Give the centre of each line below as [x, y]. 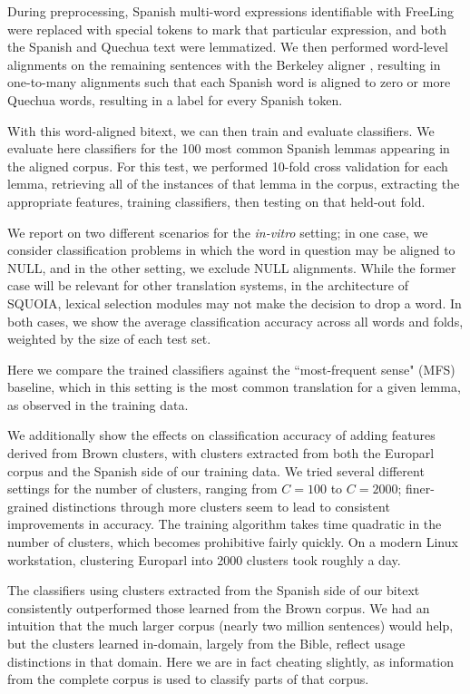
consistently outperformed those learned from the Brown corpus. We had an [219, 607]
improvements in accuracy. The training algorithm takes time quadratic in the [225, 524]
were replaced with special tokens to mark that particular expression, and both [227, 29]
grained [28, 506]
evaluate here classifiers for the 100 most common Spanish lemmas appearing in [229, 148]
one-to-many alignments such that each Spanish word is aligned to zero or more [229, 82]
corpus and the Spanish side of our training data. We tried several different [216, 470]
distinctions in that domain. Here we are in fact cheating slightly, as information [230, 661]
